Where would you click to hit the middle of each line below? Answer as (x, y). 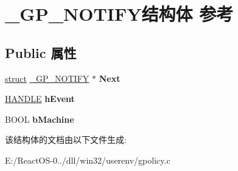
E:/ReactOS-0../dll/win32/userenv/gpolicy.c (88, 160)
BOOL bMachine (40, 119)
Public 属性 (41, 52)
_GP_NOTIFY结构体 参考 (119, 14)
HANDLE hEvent (40, 99)
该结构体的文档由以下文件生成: (66, 140)
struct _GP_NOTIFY (47, 78)
